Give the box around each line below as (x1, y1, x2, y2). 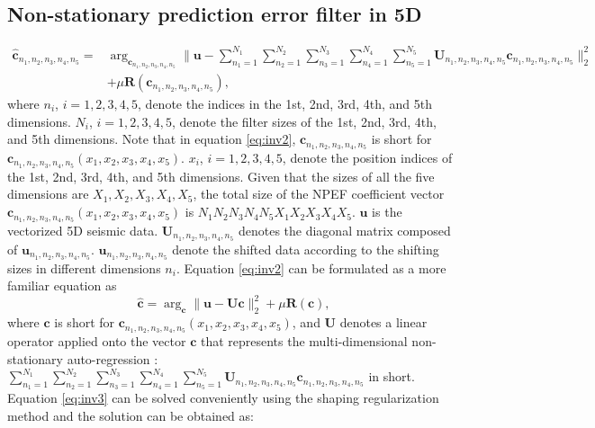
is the (372, 202, 402, 221)
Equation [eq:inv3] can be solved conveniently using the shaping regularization (7, 388, 439, 407)
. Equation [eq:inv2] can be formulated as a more (176, 258, 446, 277)
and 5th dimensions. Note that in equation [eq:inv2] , (7, 129, 296, 148)
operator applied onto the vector (7, 331, 186, 350)
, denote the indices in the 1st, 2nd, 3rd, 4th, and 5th (138, 94, 432, 112)
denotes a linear (339, 313, 428, 332)
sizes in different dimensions (7, 258, 161, 277)
